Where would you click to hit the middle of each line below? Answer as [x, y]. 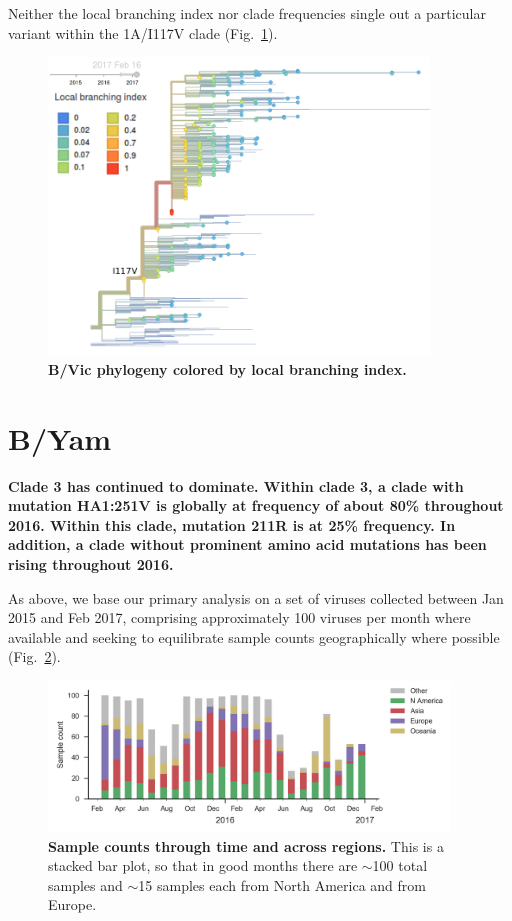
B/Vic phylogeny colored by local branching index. [227, 368]
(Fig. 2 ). [34, 656]
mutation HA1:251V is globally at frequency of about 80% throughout [256, 505]
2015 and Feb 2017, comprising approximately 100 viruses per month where [239, 617]
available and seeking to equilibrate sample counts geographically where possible [254, 636]
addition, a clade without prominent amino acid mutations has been [247, 544]
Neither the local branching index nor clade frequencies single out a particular [247, 13]
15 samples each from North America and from [282, 884]
